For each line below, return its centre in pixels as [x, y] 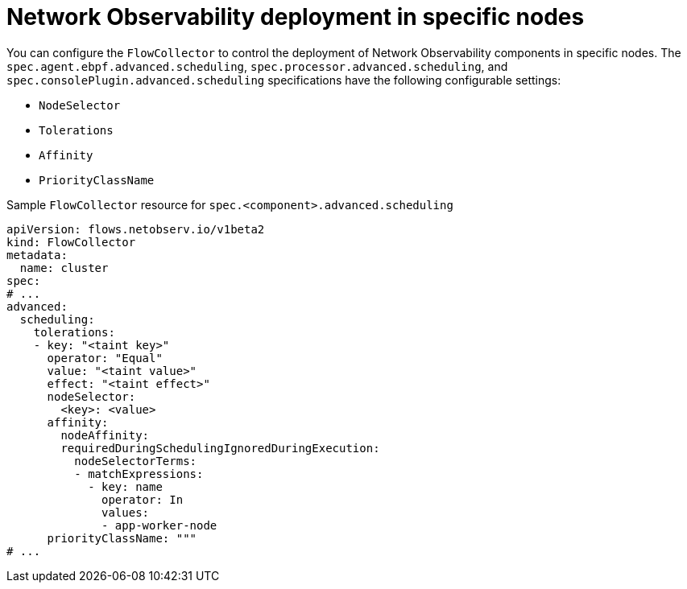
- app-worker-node [159, 525]
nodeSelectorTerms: [136, 461]
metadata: [37, 255]
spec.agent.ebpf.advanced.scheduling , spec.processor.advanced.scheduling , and [257, 66]
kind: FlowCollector [71, 242]
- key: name [125, 486]
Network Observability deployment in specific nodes [296, 17]
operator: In [143, 499]
